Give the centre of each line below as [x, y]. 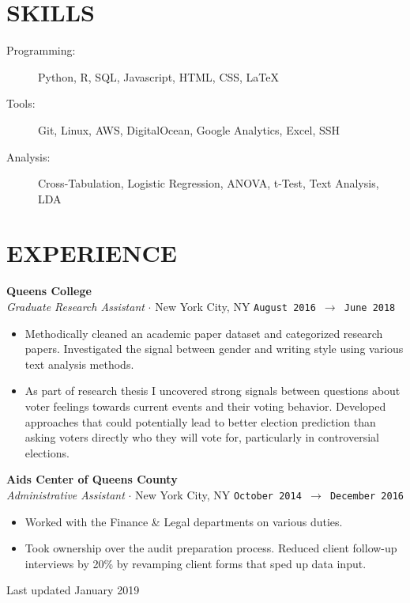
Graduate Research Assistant [75, 306]
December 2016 [367, 496]
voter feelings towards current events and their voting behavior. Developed [205, 406]
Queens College [49, 291]
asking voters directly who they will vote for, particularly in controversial [202, 437]
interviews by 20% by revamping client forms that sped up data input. [196, 563]
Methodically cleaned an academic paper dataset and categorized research [204, 333]
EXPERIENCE [92, 253]
